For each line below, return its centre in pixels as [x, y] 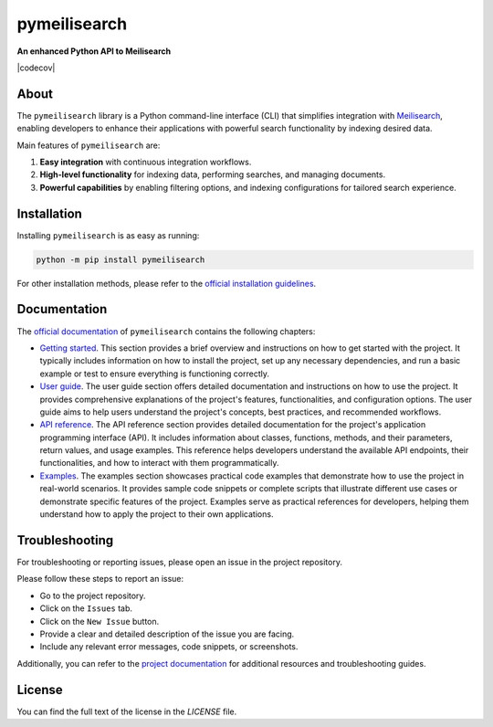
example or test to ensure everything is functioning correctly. [154, 374]
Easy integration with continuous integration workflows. [146, 162]
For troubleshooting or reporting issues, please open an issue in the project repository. [179, 562]
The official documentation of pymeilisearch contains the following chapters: [166, 331]
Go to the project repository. [93, 595]
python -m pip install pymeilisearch [121, 259]
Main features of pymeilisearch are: [89, 145]
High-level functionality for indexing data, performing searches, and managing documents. [213, 174]
